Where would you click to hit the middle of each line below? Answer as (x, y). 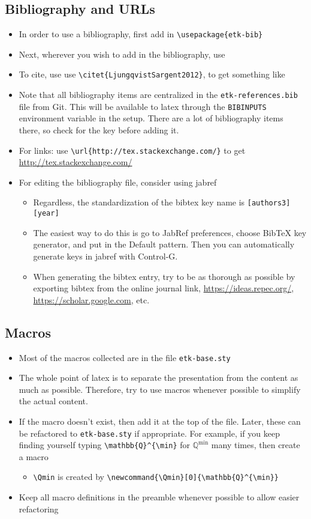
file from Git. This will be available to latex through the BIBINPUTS (143, 106)
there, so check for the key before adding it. (99, 130)
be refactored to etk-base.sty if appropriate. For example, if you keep (149, 433)
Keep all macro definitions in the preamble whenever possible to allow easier (159, 497)
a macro (34, 456)
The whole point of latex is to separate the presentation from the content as (158, 378)
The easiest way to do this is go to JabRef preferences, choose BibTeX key (170, 232)
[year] (46, 214)
